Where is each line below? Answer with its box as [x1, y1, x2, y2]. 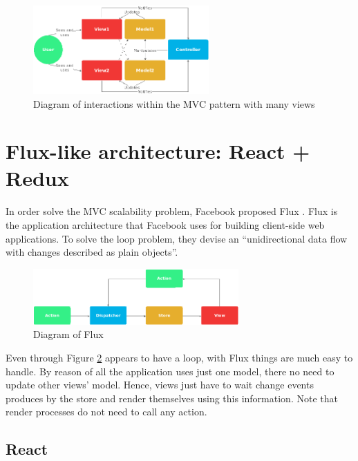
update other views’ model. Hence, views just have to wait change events [6, 377, 314, 392]
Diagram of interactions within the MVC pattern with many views [33, 96, 315, 111]
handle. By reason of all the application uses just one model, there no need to [6, 364, 335, 378]
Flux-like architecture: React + [6, 137, 310, 165]
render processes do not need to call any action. [6, 404, 207, 419]
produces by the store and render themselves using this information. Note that [6, 391, 338, 405]
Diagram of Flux [33, 327, 104, 341]
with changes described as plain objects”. [6, 245, 178, 259]
